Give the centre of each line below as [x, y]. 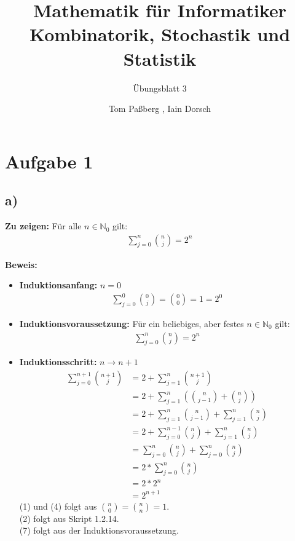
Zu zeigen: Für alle [43, 226]
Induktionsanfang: [58, 285]
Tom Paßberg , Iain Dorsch [160, 109]
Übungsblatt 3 [160, 88]
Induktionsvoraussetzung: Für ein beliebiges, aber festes [132, 324]
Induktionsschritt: [58, 362]
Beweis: [21, 264]
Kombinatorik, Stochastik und [160, 34]
